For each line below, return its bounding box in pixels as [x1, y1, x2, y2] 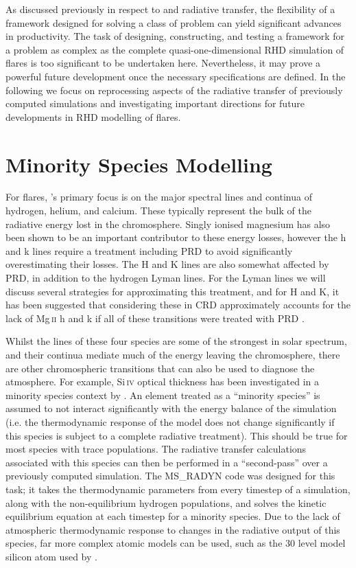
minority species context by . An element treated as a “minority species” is [5, 387, 320, 402]
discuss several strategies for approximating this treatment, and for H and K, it [5, 284, 340, 298]
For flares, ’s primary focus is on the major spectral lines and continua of [5, 190, 312, 204]
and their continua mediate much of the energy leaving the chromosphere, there [5, 348, 340, 361]
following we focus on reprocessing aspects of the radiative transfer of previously [5, 82, 343, 97]
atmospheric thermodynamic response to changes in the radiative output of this [5, 522, 340, 536]
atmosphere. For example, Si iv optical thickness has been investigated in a [5, 374, 320, 389]
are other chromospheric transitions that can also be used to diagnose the [5, 361, 315, 375]
